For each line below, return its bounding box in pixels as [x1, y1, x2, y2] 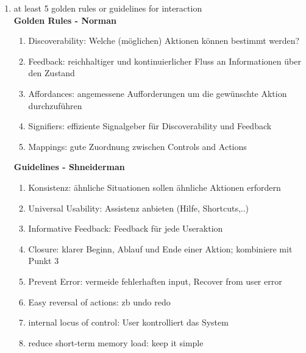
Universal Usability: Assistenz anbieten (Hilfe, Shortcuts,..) [28, 201, 249, 214]
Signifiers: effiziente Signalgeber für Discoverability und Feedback [28, 119, 272, 132]
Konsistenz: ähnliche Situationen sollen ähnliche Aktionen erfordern [28, 180, 281, 193]
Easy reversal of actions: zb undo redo [28, 295, 171, 308]
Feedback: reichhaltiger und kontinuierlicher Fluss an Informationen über [28, 54, 301, 67]
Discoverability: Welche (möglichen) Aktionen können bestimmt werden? [28, 34, 300, 47]
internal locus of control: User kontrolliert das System [28, 316, 229, 329]
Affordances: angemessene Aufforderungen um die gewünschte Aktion [28, 87, 287, 99]
